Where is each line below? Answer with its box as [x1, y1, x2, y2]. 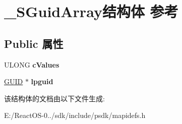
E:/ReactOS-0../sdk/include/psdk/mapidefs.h [4, 110, 146, 120]
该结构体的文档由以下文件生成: [4, 93, 105, 103]
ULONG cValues [4, 59, 59, 70]
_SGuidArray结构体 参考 [4, 1, 178, 22]
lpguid [31, 76, 53, 87]
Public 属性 [4, 35, 64, 51]
